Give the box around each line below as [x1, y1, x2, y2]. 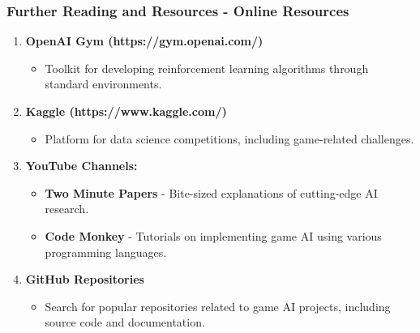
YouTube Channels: [25, 157, 138, 174]
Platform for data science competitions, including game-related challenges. [45, 130, 414, 147]
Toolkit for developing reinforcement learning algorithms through [45, 59, 369, 76]
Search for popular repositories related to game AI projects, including [45, 297, 391, 314]
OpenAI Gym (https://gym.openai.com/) [25, 32, 264, 49]
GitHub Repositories [25, 271, 144, 288]
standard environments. [45, 75, 162, 92]
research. [45, 200, 89, 217]
